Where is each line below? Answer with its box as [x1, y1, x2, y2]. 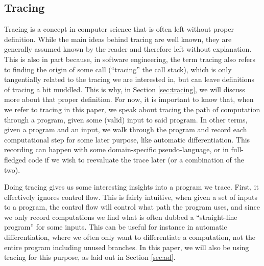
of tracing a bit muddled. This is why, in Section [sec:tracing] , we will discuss [4, 84, 245, 94]
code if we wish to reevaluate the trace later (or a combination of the [28, 154, 244, 165]
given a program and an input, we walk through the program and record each [4, 124, 247, 135]
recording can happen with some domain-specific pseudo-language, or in [4, 144, 229, 155]
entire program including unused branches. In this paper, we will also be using [4, 241, 249, 252]
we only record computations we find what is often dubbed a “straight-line [4, 211, 237, 222]
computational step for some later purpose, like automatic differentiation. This [4, 134, 250, 145]
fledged [4, 154, 26, 165]
